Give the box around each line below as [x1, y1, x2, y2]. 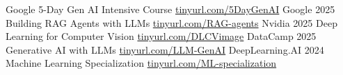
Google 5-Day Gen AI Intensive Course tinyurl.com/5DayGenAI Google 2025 [6, 2, 335, 16]
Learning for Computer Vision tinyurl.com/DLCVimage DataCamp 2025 [6, 29, 317, 43]
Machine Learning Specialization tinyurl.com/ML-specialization [6, 56, 277, 70]
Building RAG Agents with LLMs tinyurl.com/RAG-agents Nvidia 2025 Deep [6, 15, 337, 30]
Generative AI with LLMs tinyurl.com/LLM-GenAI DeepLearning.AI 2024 [6, 42, 324, 56]
